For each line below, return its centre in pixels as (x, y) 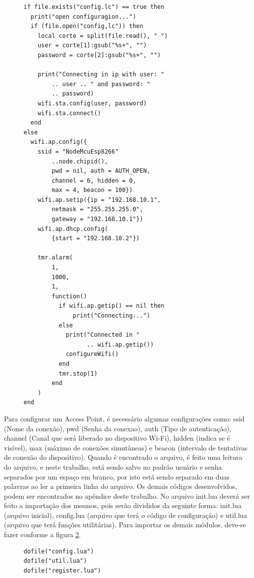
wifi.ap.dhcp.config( (73, 229)
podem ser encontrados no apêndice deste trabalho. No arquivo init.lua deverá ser (127, 496)
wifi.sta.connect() (69, 113)
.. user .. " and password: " (101, 84)
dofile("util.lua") (55, 561)
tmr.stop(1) (78, 373)
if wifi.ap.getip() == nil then (112, 306)
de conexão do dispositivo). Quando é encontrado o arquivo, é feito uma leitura (123, 457)
